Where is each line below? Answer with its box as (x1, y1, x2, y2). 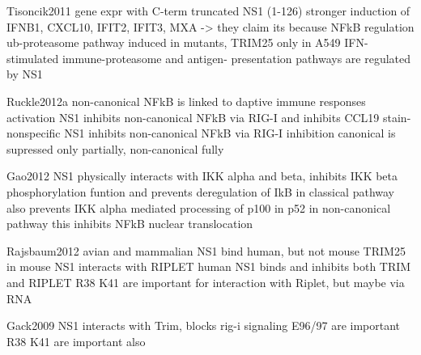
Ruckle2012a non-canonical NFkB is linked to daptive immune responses (6, 92, 366, 109)
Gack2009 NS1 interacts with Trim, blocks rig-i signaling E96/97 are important (6, 317, 401, 334)
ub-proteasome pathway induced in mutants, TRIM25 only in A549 (6, 34, 341, 51)
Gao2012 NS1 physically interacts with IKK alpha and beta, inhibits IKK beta (6, 167, 398, 184)
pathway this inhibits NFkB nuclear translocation (6, 215, 253, 232)
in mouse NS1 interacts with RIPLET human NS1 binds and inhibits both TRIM (6, 258, 411, 275)
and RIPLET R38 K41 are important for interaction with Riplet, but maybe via (6, 273, 405, 290)
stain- (383, 108, 411, 125)
